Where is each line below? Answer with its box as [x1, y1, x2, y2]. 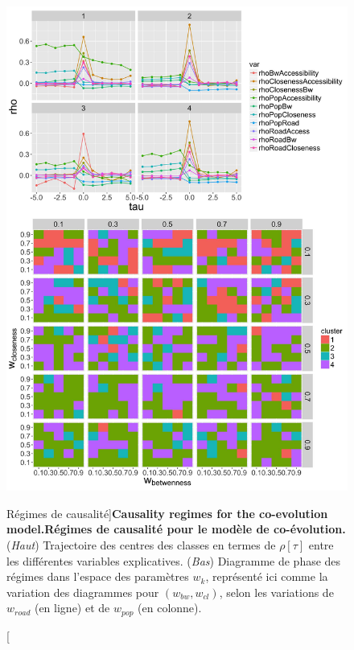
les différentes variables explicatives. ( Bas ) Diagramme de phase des [6, 552, 341, 569]
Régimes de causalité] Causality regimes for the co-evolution [6, 504, 328, 521]
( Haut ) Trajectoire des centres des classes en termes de [6, 536, 276, 553]
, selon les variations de [219, 583, 334, 600]
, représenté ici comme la [205, 568, 328, 585]
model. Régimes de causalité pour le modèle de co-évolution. [6, 520, 346, 537]
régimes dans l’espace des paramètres [6, 568, 189, 585]
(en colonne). [138, 599, 202, 616]
